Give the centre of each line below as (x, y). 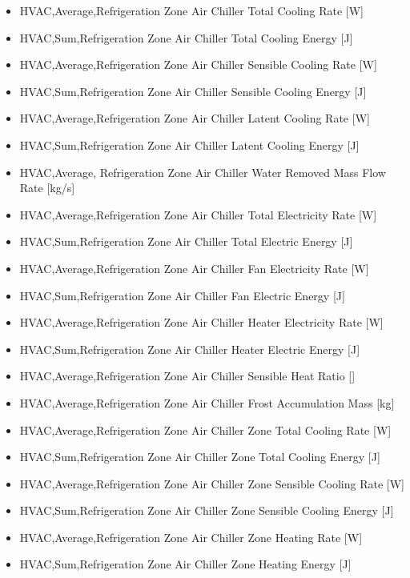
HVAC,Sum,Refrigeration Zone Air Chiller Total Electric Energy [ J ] (186, 241)
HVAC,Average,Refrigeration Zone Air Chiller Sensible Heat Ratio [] (187, 376)
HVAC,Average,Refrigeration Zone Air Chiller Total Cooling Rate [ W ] (191, 10)
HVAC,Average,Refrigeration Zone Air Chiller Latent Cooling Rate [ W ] (195, 118)
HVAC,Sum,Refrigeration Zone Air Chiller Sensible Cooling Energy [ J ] (193, 91)
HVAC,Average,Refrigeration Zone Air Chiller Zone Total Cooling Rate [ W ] (205, 429)
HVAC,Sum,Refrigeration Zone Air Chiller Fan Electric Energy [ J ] (182, 295)
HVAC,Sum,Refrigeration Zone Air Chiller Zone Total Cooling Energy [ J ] (200, 457)
